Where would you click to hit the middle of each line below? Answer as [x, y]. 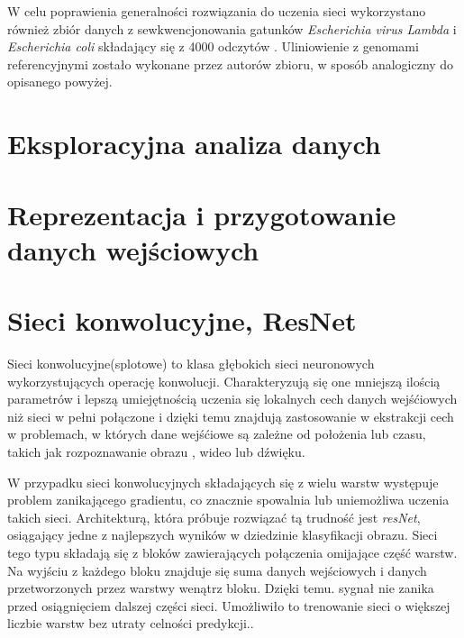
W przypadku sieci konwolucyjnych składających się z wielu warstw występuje [223, 482]
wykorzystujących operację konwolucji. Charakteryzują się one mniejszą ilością [224, 381]
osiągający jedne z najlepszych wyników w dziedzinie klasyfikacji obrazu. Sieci [223, 535]
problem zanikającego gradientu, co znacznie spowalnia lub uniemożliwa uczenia [228, 500]
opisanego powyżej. [60, 82]
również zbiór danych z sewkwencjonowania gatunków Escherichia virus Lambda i [232, 28]
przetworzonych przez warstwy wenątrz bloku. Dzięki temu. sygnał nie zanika [221, 588]
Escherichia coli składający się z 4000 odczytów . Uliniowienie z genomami [213, 46]
